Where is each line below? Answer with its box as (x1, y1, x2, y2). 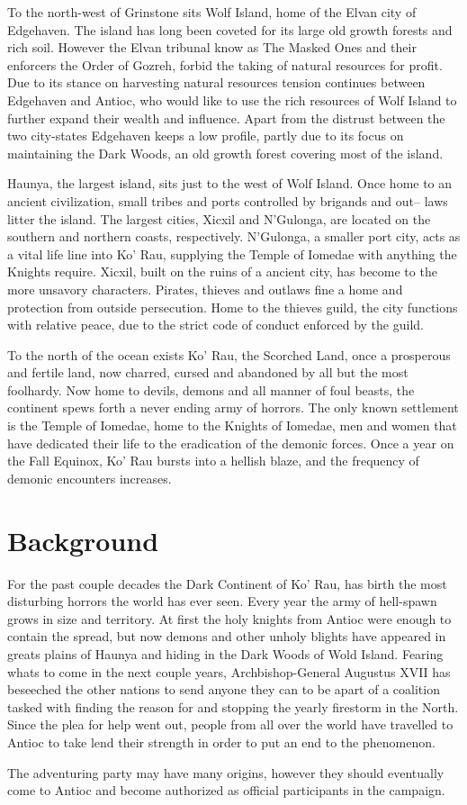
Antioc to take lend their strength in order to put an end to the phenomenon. (7, 732, 436, 751)
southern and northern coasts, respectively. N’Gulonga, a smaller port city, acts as (7, 227, 461, 246)
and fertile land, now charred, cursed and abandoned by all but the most (7, 363, 409, 382)
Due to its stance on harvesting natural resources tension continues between (7, 73, 426, 92)
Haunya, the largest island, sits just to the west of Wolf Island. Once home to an (7, 174, 453, 193)
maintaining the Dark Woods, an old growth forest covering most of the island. (7, 143, 444, 162)
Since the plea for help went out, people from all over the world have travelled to (7, 715, 454, 734)
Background (7, 521, 159, 558)
